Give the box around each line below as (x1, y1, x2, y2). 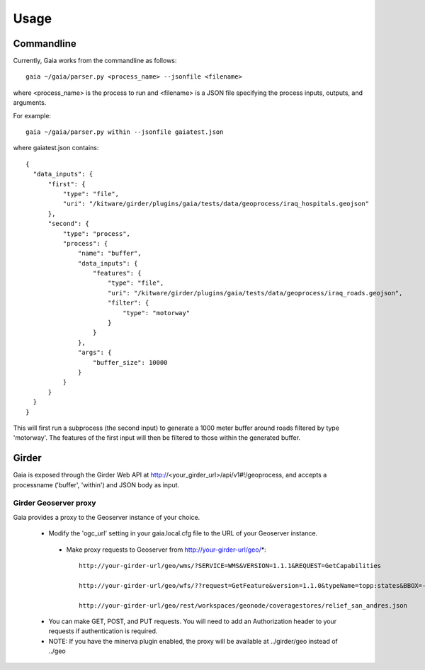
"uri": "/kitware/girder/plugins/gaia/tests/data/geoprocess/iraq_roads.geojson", (107, 289, 403, 297)
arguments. (13, 98, 47, 107)
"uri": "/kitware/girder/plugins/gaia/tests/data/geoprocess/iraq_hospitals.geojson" (62, 200, 370, 208)
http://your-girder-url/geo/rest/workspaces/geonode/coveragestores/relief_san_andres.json (79, 601, 407, 609)
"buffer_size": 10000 (92, 358, 168, 366)
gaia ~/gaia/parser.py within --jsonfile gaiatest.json (25, 128, 224, 136)
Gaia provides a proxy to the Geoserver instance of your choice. (13, 513, 200, 521)
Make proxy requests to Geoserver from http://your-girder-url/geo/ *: (66, 545, 266, 554)
